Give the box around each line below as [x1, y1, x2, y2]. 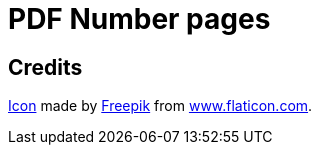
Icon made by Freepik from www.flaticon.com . [8, 97, 313, 115]
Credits [8, 54, 83, 80]
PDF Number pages [8, 2, 271, 36]
